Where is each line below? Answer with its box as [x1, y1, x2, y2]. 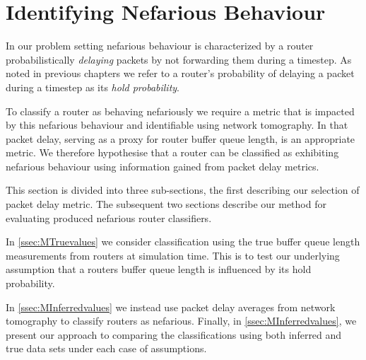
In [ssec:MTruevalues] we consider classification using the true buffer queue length [6, 234, 360, 249]
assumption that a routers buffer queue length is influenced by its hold [6, 262, 312, 277]
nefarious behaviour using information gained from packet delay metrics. [6, 158, 319, 173]
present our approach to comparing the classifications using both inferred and [6, 327, 342, 342]
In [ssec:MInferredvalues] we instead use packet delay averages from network [6, 299, 336, 314]
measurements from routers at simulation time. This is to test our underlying [6, 248, 340, 262]
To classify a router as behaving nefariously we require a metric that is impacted [6, 103, 355, 118]
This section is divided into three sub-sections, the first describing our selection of [6, 182, 360, 197]
